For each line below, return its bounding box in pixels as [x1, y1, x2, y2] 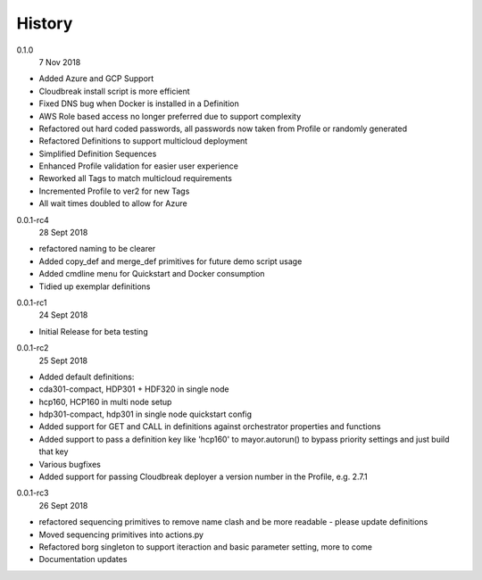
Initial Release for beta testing [38, 326, 148, 336]
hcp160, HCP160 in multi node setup [38, 396, 172, 407]
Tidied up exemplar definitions [38, 281, 151, 292]
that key [38, 446, 69, 457]
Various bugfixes [38, 459, 102, 469]
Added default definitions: [38, 371, 135, 382]
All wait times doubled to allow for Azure [38, 198, 187, 209]
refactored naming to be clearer [38, 244, 156, 254]
